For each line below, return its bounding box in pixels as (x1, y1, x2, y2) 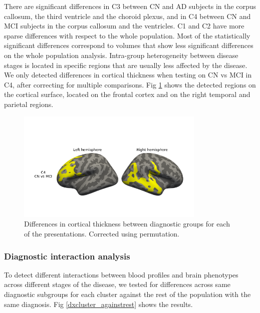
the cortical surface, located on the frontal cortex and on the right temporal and (4, 89, 250, 99)
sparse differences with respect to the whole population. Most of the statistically (4, 30, 250, 40)
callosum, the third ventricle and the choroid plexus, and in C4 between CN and (4, 10, 251, 21)
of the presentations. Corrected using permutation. (24, 228, 179, 238)
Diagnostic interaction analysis (4, 249, 130, 262)
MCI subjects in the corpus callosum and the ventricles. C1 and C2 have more (4, 20, 244, 31)
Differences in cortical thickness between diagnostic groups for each (24, 218, 230, 229)
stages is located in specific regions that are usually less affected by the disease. (4, 59, 247, 70)
